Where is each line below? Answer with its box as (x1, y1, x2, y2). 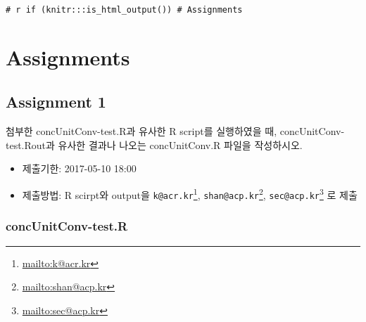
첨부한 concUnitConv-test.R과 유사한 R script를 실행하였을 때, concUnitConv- (6, 124, 345, 139)
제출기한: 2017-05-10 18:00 (22, 161, 137, 176)
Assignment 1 (6, 91, 106, 112)
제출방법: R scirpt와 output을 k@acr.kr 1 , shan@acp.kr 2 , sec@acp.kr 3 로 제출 (22, 186, 358, 202)
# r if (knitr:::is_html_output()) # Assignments (6, 5, 243, 15)
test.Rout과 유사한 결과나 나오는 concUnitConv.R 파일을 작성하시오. (6, 137, 303, 152)
